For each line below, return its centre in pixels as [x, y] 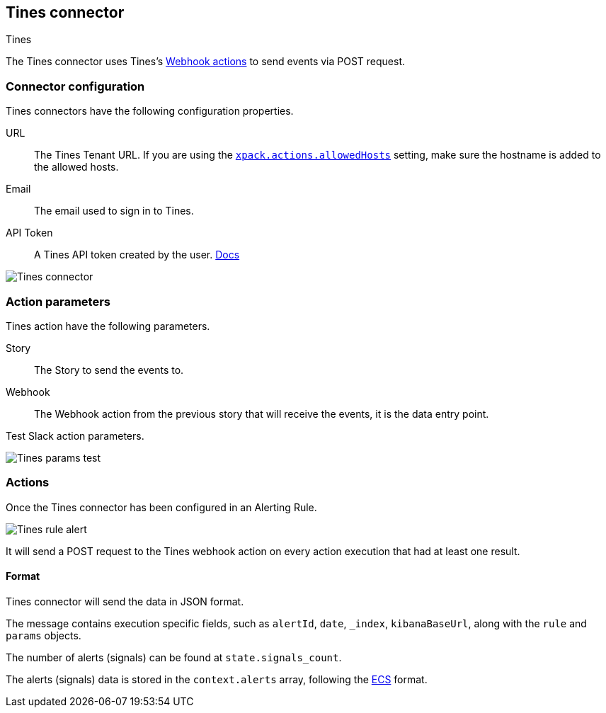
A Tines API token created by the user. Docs [137, 255]
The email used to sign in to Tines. [114, 211]
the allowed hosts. [76, 167]
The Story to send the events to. [109, 370]
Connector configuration [75, 86]
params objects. [44, 635]
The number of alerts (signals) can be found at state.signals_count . [174, 657]
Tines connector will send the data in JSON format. [125, 601]
